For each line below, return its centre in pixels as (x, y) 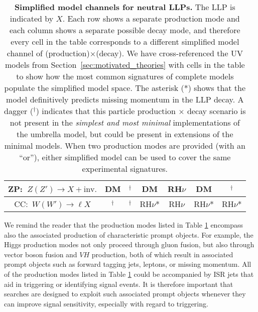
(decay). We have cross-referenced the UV (169, 53)
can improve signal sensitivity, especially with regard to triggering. (106, 303)
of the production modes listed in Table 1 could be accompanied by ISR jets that (129, 274)
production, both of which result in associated (162, 254)
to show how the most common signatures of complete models (125, 76)
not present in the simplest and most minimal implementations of (125, 122)
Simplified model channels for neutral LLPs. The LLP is (125, 7)
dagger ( (19, 111)
